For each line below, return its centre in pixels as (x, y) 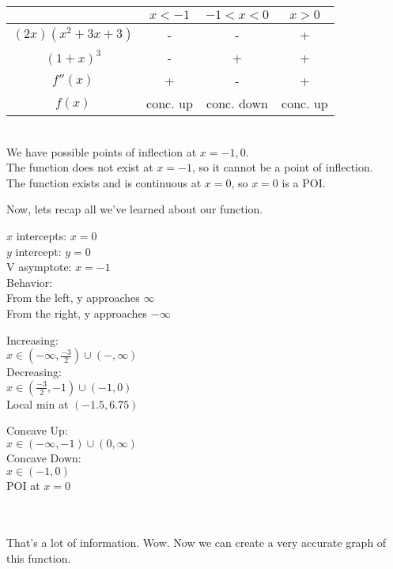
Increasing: (32, 339)
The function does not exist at (80, 167)
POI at (23, 485)
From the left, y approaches (73, 298)
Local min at (38, 403)
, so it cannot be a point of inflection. (282, 167)
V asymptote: (39, 267)
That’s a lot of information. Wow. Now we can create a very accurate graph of (196, 543)
